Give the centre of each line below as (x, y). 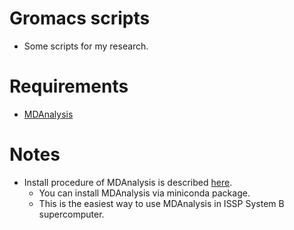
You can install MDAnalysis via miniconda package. (144, 193)
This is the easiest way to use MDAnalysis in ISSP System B (161, 203)
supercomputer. (71, 214)
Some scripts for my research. (86, 46)
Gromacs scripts (80, 18)
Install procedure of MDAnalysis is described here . (128, 182)
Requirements (69, 86)
